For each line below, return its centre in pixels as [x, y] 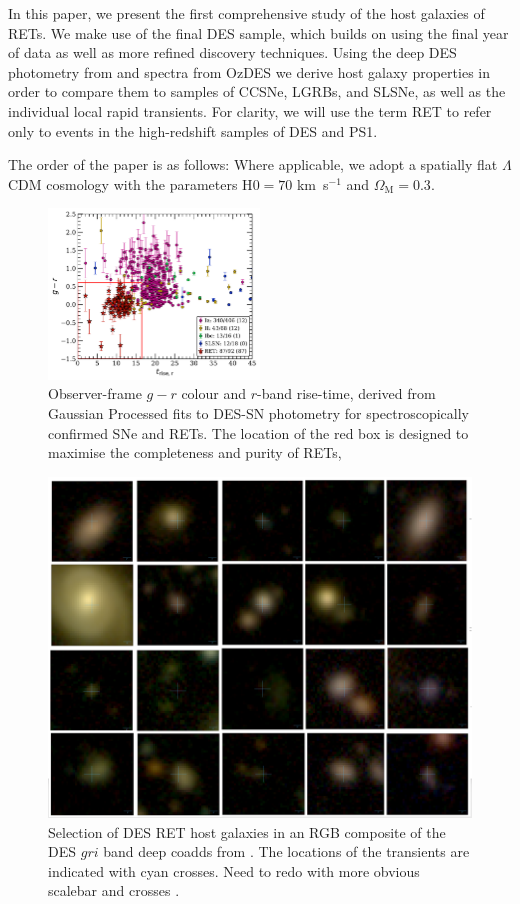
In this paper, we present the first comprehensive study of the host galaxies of [246, 13]
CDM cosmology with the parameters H [130, 183]
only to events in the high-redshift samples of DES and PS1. [193, 130]
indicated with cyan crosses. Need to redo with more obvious [234, 870]
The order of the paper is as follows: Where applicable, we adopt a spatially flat [253, 164]
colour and [213, 393]
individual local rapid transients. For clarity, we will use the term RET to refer [250, 110]
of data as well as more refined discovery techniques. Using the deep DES [232, 52]
